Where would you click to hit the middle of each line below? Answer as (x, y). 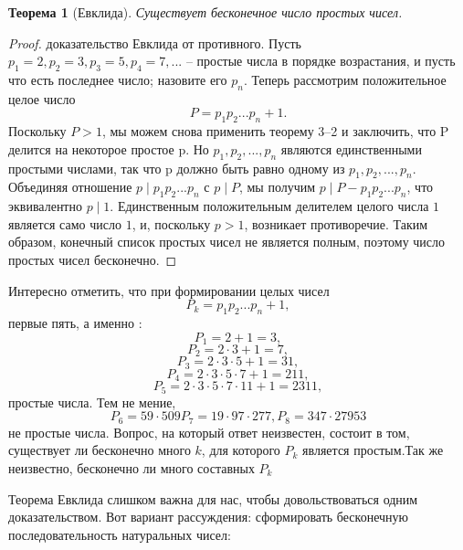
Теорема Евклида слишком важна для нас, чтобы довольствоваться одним (213, 498)
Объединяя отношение (70, 187)
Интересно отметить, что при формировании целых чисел (169, 290)
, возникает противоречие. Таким (336, 223)
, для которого (241, 450)
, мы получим (277, 187)
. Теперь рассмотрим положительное (345, 79)
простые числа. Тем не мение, (92, 402)
